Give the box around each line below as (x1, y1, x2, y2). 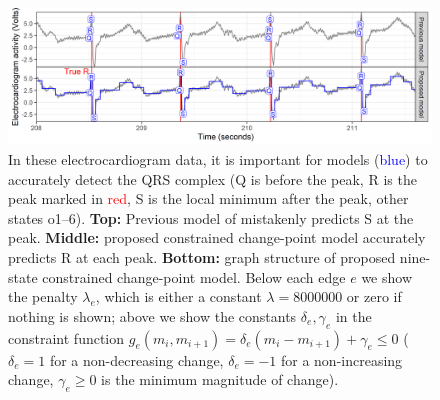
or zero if (346, 286, 402, 307)
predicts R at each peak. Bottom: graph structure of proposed (8, 247, 396, 268)
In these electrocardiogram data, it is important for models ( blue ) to (8, 149, 428, 170)
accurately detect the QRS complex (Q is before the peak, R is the (8, 168, 417, 189)
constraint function (8, 327, 125, 348)
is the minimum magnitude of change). (101, 369, 339, 390)
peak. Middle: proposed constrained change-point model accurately (8, 227, 426, 248)
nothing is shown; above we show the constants (8, 305, 297, 326)
